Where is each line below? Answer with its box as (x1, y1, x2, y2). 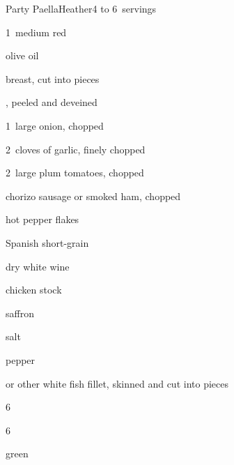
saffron (6, 305, 34, 320)
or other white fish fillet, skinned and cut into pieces (6, 376, 228, 390)
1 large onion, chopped (6, 118, 104, 132)
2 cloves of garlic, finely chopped (6, 142, 146, 156)
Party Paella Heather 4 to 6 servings (6, 1, 157, 15)
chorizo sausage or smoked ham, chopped (6, 188, 181, 203)
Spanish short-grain (6, 235, 89, 250)
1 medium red (6, 24, 67, 39)
